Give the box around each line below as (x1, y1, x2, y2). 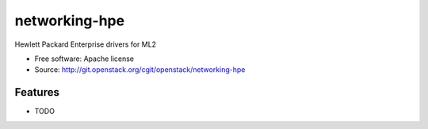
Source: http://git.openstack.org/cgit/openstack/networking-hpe (34, 65, 246, 74)
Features (14, 85, 59, 99)
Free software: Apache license (34, 54, 135, 63)
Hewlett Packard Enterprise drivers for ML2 (14, 40, 157, 49)
